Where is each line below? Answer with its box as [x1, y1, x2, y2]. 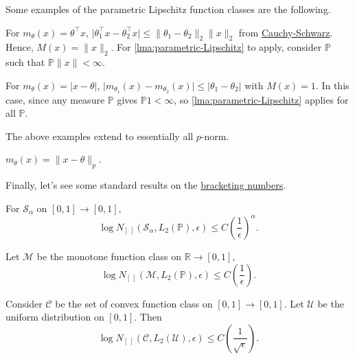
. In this [315, 78, 350, 92]
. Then [134, 310, 162, 324]
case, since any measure [5, 92, 105, 106]
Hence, [5, 40, 34, 54]
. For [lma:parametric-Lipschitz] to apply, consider [111, 40, 322, 54]
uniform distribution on [5, 310, 104, 324]
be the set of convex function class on [55, 296, 213, 310]
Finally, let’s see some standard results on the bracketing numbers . [5, 178, 286, 192]
